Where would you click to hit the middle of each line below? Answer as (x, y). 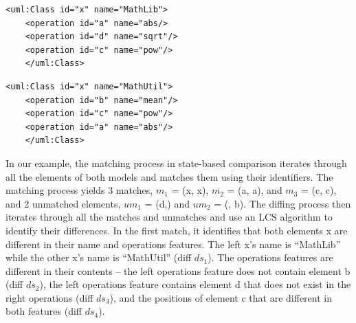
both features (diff (44, 311)
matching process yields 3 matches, (79, 190)
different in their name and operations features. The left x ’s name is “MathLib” (173, 244)
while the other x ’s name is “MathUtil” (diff (99, 257)
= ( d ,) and (167, 203)
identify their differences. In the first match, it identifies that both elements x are (177, 230)
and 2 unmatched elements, (63, 203)
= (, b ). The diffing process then (282, 203)
